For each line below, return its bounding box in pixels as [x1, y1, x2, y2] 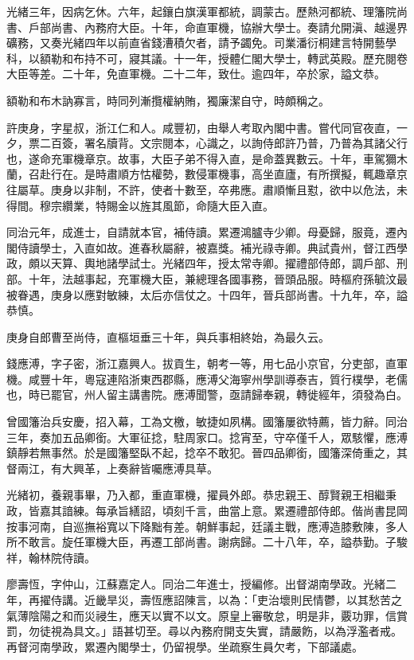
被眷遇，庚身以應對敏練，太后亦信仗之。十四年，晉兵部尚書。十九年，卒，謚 [6, 286, 408, 303]
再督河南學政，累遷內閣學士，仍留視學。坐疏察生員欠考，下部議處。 [6, 638, 363, 654]
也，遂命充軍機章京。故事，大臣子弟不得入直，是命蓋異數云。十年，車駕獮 [6, 150, 396, 166]
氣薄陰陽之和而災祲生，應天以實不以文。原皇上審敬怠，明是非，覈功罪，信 [6, 607, 396, 623]
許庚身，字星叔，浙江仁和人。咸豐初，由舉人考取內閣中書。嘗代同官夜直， [6, 119, 396, 135]
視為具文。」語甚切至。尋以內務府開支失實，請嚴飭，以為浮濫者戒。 [50, 623, 402, 639]
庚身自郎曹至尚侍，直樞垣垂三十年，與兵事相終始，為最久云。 [6, 328, 330, 345]
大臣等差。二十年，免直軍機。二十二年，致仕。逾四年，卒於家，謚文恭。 [6, 65, 385, 82]
